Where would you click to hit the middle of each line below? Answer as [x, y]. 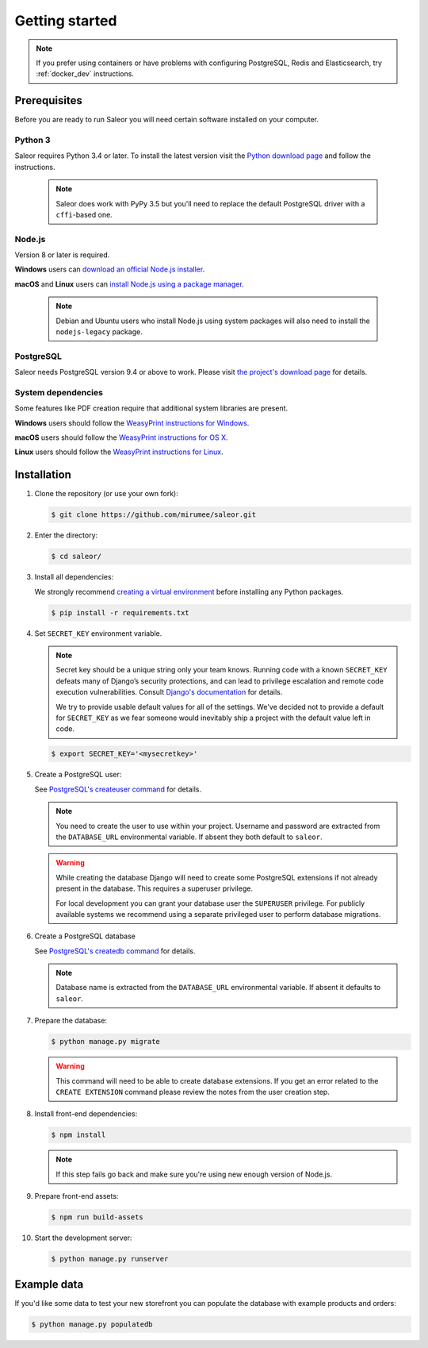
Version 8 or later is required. [62, 255]
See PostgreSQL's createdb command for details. [115, 951]
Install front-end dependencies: [86, 1114]
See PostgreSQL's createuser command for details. [118, 789]
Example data [49, 1284]
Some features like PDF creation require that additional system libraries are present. [151, 408]
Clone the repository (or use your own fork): [106, 494]
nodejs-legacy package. [99, 332]
